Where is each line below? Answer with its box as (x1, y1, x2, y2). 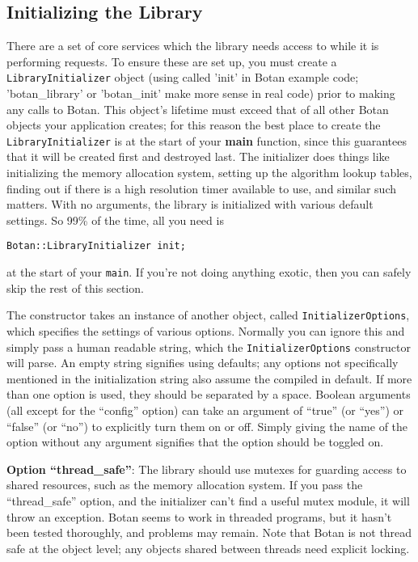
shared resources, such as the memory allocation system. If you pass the (6, 476, 363, 493)
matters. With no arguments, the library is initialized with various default (6, 196, 374, 213)
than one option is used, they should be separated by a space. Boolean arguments (6, 386, 411, 403)
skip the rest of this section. (6, 279, 144, 296)
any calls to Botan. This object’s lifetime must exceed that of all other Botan (6, 100, 389, 117)
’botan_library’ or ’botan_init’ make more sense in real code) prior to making (6, 85, 395, 102)
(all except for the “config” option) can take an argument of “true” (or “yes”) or (6, 402, 404, 419)
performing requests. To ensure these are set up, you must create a (6, 53, 337, 70)
